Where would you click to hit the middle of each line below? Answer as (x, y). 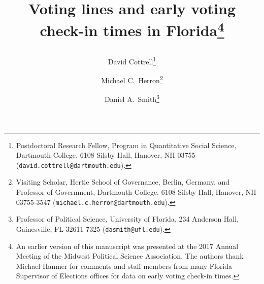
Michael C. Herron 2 (132, 79)
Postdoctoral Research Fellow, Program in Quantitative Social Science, (126, 145)
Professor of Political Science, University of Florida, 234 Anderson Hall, (127, 219)
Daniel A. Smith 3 (132, 98)
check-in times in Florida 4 (132, 29)
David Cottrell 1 (132, 60)
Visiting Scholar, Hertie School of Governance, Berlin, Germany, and (123, 182)
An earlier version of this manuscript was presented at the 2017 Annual (127, 246)
